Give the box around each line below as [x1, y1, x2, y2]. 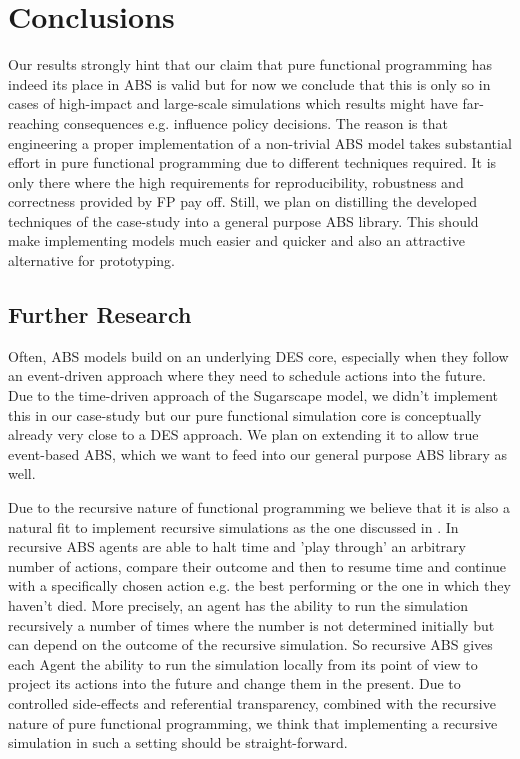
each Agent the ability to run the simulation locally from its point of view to [8, 653, 478, 674]
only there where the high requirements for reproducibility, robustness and [8, 171, 464, 192]
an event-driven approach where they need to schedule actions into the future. [8, 365, 486, 386]
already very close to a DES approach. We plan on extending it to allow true [8, 424, 479, 445]
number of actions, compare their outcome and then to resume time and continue [8, 555, 507, 576]
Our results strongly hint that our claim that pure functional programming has [8, 54, 493, 75]
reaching [8, 112, 59, 133]
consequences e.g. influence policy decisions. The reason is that [63, 112, 448, 133]
